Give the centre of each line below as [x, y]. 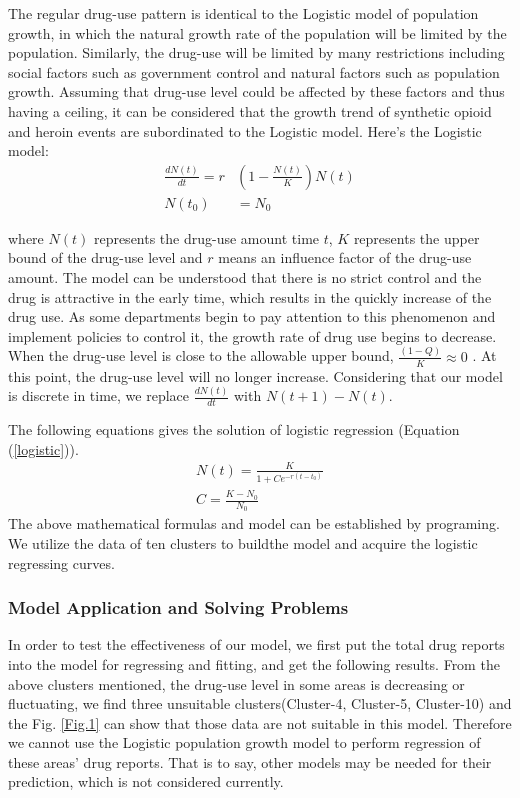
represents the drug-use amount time [206, 237]
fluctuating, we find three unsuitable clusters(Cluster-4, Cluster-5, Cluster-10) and [260, 703]
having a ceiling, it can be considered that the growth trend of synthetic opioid [250, 110]
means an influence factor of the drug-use [345, 257]
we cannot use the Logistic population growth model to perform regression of [244, 742]
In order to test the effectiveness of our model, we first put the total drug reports [256, 644]
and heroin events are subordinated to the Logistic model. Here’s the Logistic [245, 130]
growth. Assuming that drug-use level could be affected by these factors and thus [256, 91]
